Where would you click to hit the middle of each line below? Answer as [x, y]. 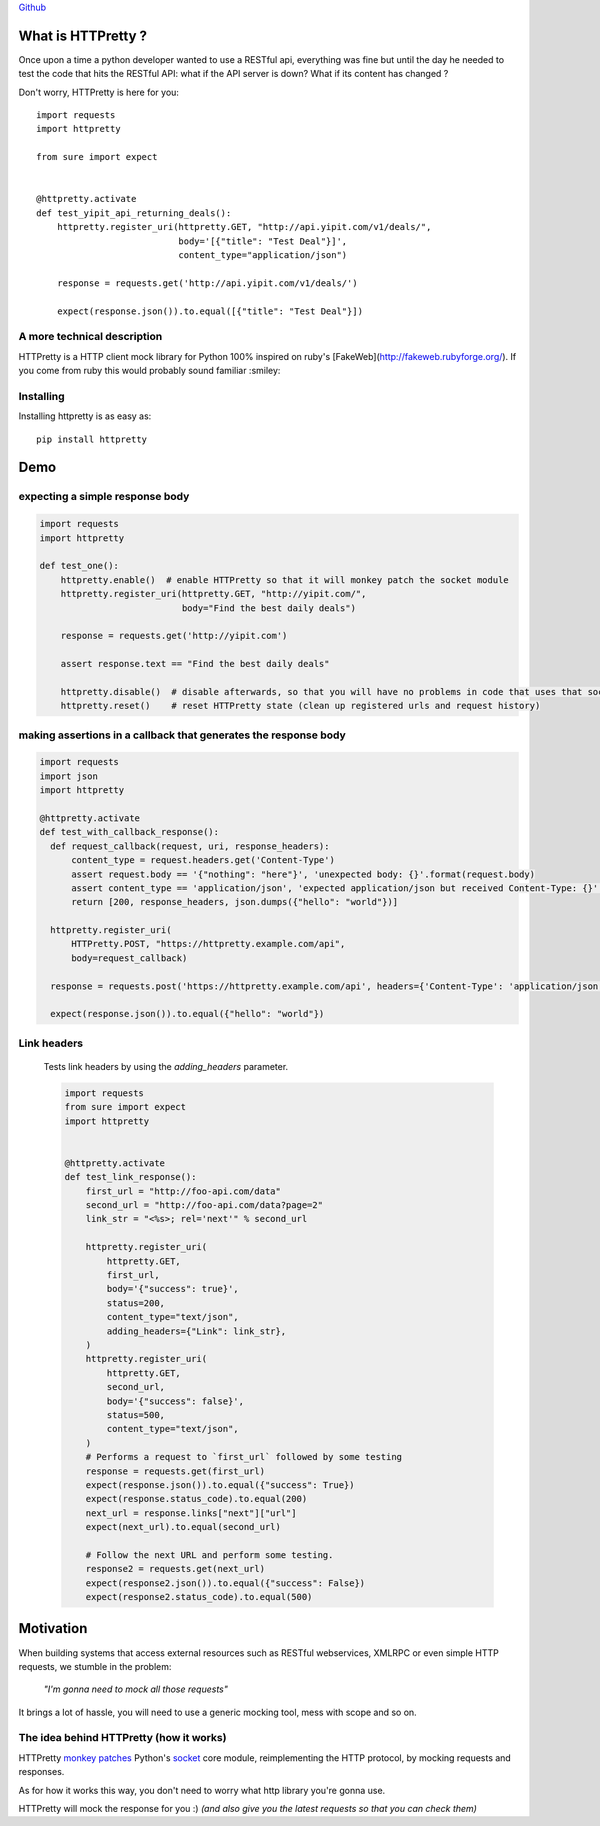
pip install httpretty [92, 439]
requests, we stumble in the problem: [95, 1666]
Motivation [53, 1628]
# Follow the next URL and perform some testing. [209, 1554]
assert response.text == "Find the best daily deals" [195, 664]
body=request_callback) [129, 958]
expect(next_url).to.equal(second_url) [183, 1527]
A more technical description [90, 337]
